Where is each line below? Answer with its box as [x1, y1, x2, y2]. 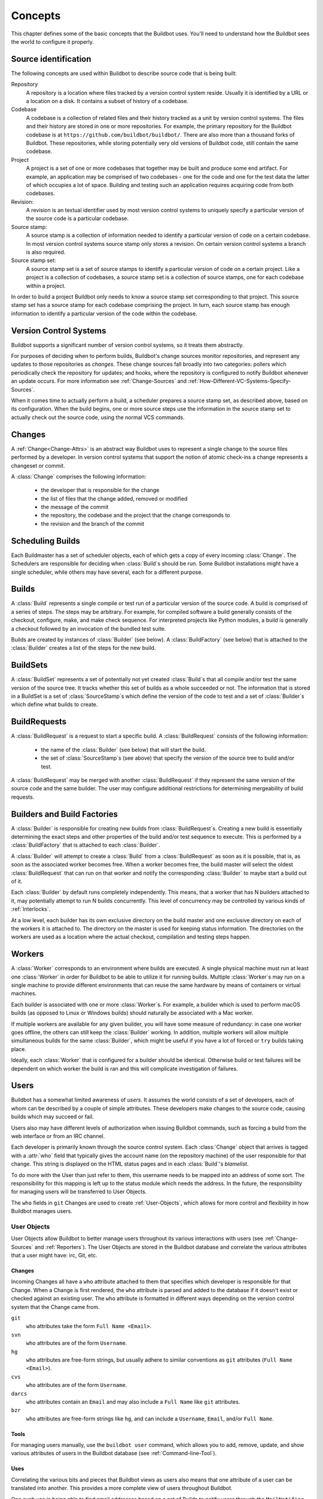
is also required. [26, 249, 66, 256]
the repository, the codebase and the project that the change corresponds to [41, 511, 230, 519]
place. [11, 1045, 27, 1052]
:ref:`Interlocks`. [11, 905, 51, 913]
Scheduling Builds [11, 535, 81, 546]
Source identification [11, 54, 92, 64]
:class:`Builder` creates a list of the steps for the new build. [11, 645, 156, 652]
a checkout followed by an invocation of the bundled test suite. [11, 625, 166, 632]
